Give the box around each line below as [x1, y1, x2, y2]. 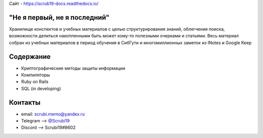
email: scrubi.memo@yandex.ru [21, 111, 85, 117]
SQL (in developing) [21, 86, 61, 91]
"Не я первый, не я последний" [9, 13, 110, 21]
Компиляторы [21, 72, 50, 78]
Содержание [9, 52, 51, 61]
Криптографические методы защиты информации [21, 65, 125, 71]
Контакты [9, 98, 41, 106]
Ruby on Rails [21, 79, 49, 85]
